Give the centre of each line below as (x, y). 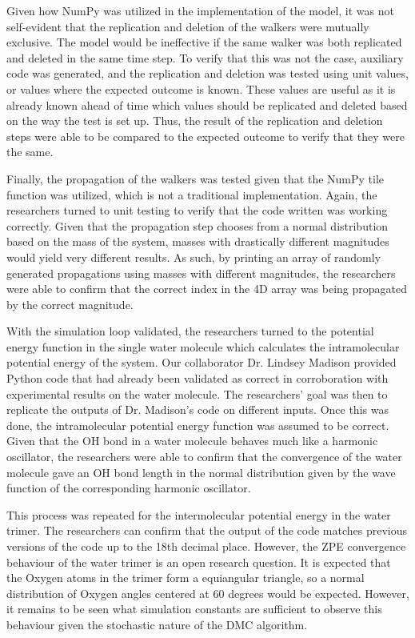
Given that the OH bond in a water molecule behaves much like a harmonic (192, 441)
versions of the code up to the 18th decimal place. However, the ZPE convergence (206, 546)
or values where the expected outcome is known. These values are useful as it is (201, 88)
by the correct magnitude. (70, 304)
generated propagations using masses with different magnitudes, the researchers (201, 273)
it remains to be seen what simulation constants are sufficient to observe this (194, 609)
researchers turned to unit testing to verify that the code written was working (197, 210)
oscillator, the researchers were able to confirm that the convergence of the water (204, 457)
